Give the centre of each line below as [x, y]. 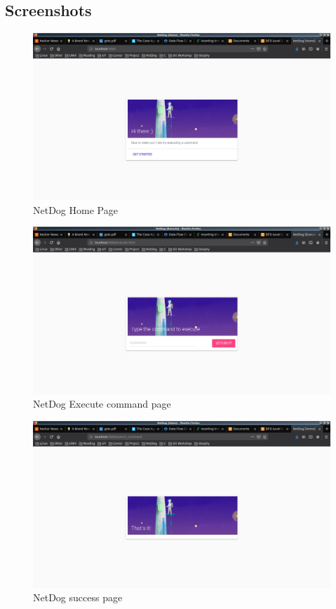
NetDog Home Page [75, 209]
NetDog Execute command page [102, 404]
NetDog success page [78, 597]
